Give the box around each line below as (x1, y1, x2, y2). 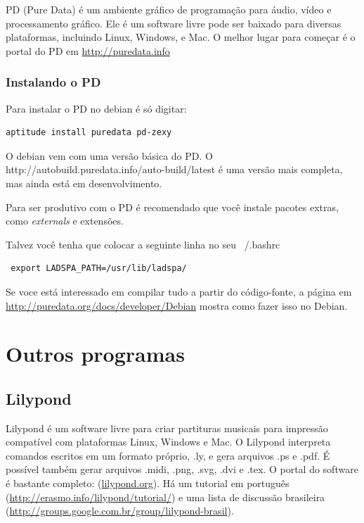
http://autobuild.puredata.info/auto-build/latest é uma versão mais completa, (6, 162, 343, 177)
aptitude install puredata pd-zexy (6, 127, 172, 138)
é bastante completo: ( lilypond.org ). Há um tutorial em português (6, 476, 290, 491)
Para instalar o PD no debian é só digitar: (6, 101, 187, 115)
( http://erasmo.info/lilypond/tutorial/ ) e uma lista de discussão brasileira (6, 489, 325, 504)
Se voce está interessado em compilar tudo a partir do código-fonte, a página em (6, 284, 352, 298)
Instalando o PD (6, 73, 101, 91)
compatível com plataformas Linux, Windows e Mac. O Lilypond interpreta (6, 434, 331, 449)
